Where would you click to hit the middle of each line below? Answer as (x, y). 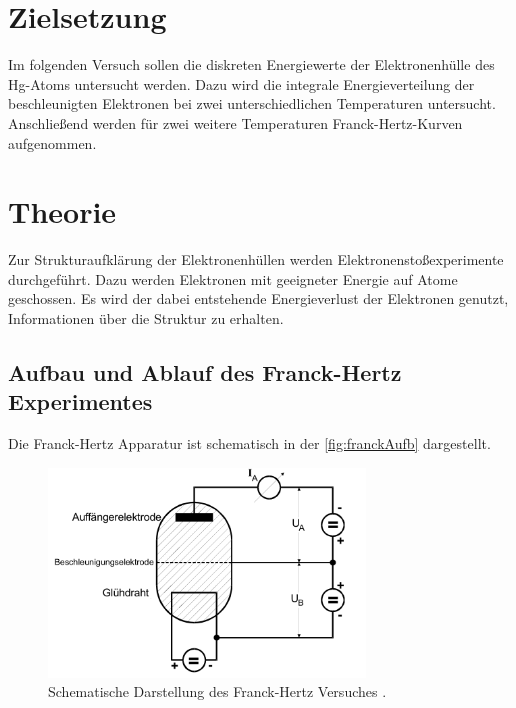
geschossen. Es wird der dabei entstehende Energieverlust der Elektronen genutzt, (258, 298)
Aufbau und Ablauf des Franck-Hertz (205, 371)
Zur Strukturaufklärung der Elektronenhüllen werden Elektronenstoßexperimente (256, 259)
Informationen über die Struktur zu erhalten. (146, 318)
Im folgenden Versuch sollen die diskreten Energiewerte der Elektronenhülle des (251, 64)
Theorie (62, 211)
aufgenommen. (52, 142)
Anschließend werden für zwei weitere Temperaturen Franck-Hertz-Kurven (235, 122)
